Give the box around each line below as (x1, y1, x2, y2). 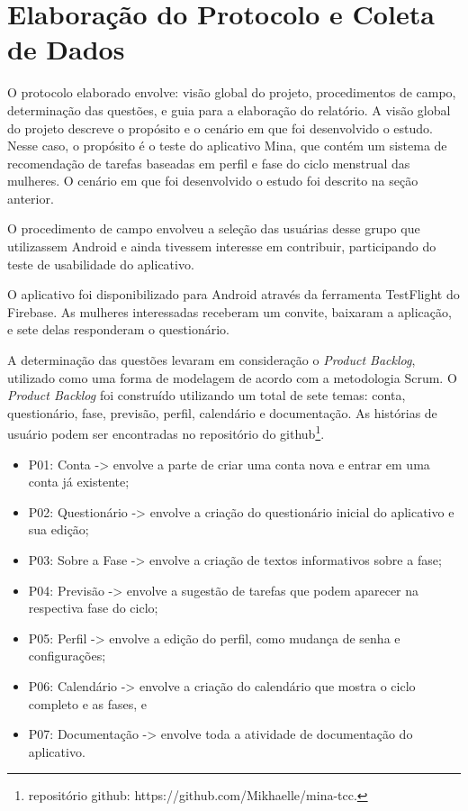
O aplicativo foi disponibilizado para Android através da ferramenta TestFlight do (7, 285, 460, 304)
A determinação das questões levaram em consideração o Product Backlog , (7, 351, 416, 369)
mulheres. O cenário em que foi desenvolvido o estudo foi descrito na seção (7, 171, 418, 190)
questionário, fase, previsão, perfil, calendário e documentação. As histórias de (7, 403, 437, 422)
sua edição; (28, 520, 89, 539)
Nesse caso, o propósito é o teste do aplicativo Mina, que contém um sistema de (7, 136, 447, 155)
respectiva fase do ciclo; (28, 598, 158, 617)
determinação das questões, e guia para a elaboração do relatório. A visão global (7, 100, 451, 119)
